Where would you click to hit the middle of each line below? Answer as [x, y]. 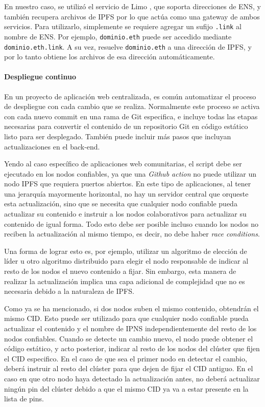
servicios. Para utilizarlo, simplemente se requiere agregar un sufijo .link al [123, 26]
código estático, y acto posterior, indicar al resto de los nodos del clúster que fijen [132, 348]
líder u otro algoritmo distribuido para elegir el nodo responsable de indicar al [126, 261]
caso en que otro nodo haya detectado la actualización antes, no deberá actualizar [132, 378]
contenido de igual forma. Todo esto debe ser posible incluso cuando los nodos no [131, 223]
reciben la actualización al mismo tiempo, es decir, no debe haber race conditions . [132, 234]
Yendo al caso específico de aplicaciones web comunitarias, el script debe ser [123, 164]
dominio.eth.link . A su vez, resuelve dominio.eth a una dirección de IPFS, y [128, 46]
